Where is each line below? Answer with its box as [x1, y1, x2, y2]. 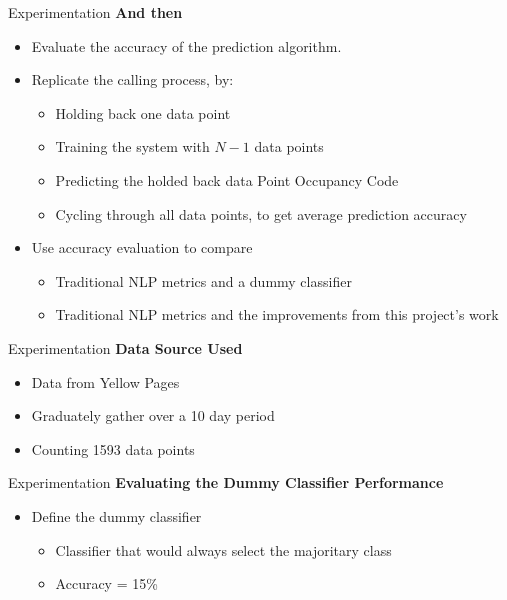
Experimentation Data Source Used [8, 337, 243, 358]
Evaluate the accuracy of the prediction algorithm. [31, 35, 342, 56]
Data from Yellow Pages [31, 371, 180, 392]
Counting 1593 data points [31, 438, 195, 459]
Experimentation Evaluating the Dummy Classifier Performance [8, 472, 444, 493]
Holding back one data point [55, 102, 231, 123]
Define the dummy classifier [31, 505, 202, 526]
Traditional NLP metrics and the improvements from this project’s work [55, 304, 499, 325]
